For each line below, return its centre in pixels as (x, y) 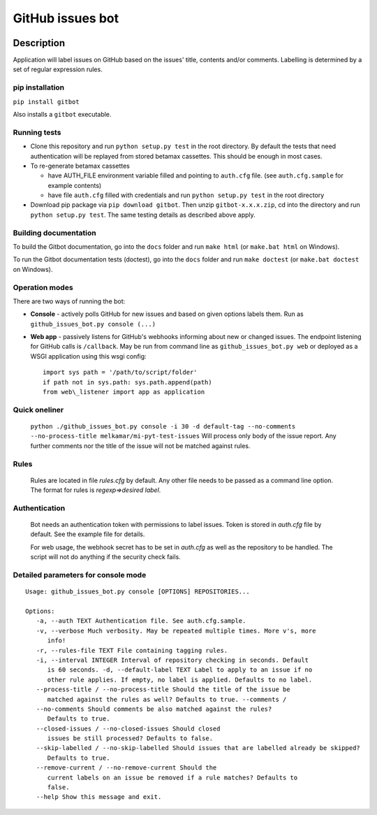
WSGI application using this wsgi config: (88, 356)
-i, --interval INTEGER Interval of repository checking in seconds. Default (172, 660)
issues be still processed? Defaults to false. (130, 738)
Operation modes (43, 287)
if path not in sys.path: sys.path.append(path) (127, 382)
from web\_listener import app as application (124, 392)
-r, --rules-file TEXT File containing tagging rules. (132, 650)
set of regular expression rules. (58, 69)
